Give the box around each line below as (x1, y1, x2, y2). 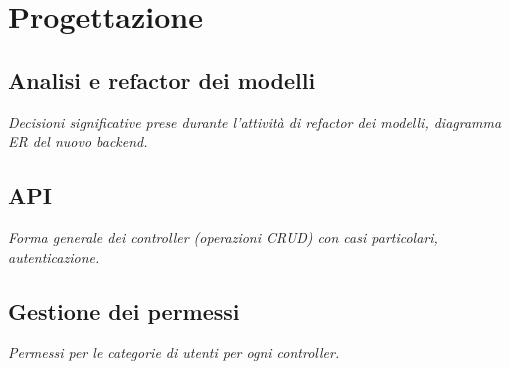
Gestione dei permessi (8, 295, 240, 326)
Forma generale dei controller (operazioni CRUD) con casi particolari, (8, 226, 438, 247)
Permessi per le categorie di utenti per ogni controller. (8, 342, 340, 363)
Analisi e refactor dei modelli (8, 64, 316, 95)
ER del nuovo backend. (8, 131, 148, 152)
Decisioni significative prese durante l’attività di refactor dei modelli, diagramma (8, 111, 502, 132)
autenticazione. (8, 246, 100, 267)
